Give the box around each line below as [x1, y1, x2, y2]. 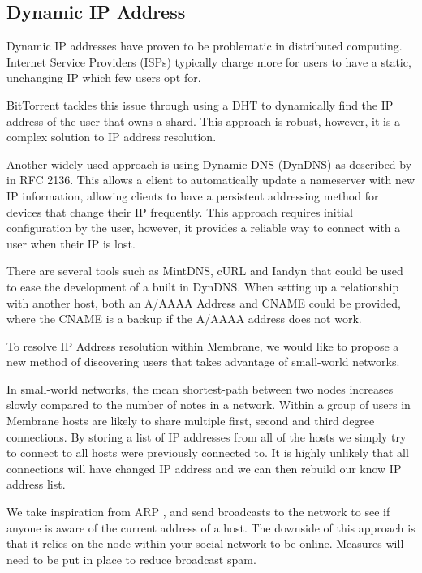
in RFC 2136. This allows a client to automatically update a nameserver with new [6, 171, 416, 188]
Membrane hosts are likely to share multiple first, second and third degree [6, 412, 375, 429]
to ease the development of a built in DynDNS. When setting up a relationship [6, 278, 399, 295]
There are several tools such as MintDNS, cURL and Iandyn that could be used [6, 262, 403, 279]
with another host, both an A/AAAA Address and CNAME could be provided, [6, 294, 401, 311]
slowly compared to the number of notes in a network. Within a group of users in [6, 396, 411, 413]
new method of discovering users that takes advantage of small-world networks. [6, 353, 400, 370]
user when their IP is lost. [6, 235, 136, 252]
